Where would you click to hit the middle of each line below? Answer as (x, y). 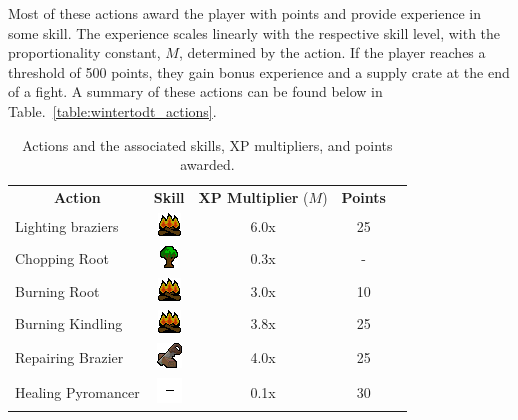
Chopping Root (62, 258)
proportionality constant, (84, 52)
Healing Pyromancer (77, 392)
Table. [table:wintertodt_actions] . (112, 110)
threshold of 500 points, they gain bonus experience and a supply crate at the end (259, 71)
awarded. (207, 164)
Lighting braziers (67, 225)
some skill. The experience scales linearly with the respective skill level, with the (254, 32)
